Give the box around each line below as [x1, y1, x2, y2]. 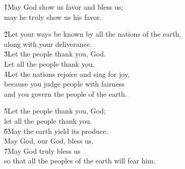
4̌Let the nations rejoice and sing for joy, [4, 68, 130, 79]
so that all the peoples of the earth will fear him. [4, 155, 156, 166]
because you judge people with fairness [4, 78, 125, 89]
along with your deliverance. [4, 38, 92, 49]
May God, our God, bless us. [4, 135, 94, 146]
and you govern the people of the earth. [4, 88, 127, 99]
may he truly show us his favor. [4, 11, 102, 22]
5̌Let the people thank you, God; [4, 105, 106, 116]
